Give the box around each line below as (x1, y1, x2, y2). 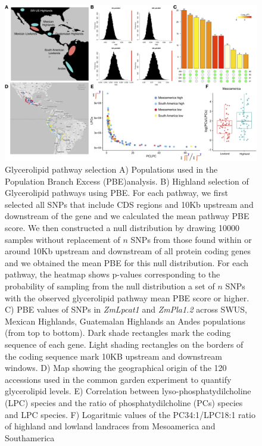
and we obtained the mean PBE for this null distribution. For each (5, 256, 249, 269)
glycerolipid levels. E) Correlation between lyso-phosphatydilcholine (5, 385, 251, 397)
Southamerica (5, 431, 55, 444)
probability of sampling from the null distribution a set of (5, 280, 215, 292)
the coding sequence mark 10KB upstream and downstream (5, 350, 222, 362)
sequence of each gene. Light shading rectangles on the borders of (5, 338, 244, 351)
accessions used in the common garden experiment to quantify (5, 373, 232, 385)
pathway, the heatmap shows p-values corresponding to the (5, 268, 220, 280)
